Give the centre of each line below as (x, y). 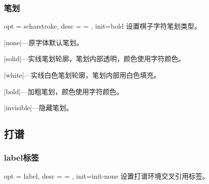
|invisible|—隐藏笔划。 (38, 108)
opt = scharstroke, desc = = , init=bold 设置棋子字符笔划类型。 (103, 26)
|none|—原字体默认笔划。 (44, 42)
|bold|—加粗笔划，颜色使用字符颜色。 (64, 91)
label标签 (21, 158)
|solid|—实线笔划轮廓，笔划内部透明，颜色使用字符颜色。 (95, 59)
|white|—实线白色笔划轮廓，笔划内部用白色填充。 (82, 75)
